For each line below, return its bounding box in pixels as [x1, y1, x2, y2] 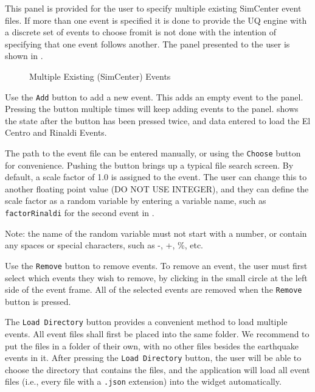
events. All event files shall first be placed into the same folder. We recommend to [5, 327, 310, 340]
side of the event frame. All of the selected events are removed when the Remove [5, 283, 302, 296]
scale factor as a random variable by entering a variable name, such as [5, 194, 266, 207]
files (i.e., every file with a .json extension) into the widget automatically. [5, 375, 282, 388]
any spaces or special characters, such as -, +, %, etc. [5, 239, 204, 251]
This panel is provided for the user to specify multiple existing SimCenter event [5, 2, 302, 14]
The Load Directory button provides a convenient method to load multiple [5, 315, 288, 328]
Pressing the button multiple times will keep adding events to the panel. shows [5, 102, 299, 115]
